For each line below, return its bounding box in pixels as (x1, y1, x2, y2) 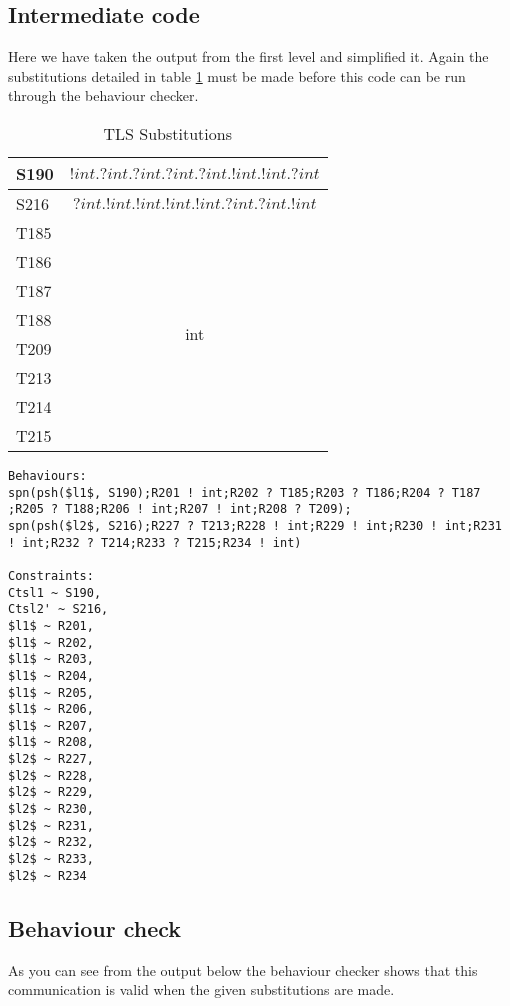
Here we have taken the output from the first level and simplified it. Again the (8, 46, 489, 67)
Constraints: (8, 568, 94, 583)
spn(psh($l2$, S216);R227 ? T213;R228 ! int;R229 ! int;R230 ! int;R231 (8, 518, 502, 533)
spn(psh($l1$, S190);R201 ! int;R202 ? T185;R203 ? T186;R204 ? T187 (8, 485, 481, 500)
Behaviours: (8, 468, 87, 483)
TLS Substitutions (103, 121, 232, 145)
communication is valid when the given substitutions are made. (8, 979, 395, 1000)
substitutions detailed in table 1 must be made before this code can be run (8, 65, 466, 86)
